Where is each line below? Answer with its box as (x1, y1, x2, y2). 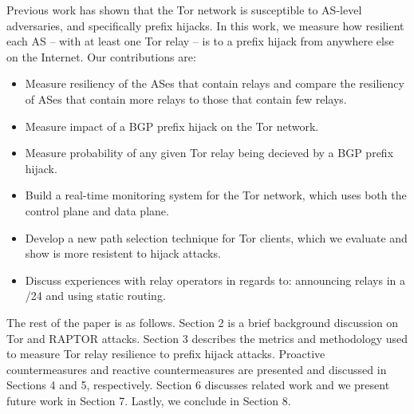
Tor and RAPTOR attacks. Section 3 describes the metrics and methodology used (6, 329, 408, 346)
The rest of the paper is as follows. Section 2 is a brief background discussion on (6, 313, 399, 330)
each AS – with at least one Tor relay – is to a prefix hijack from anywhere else (6, 33, 394, 49)
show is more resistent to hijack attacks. (25, 245, 221, 262)
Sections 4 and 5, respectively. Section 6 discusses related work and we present (6, 377, 390, 393)
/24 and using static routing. (25, 287, 166, 304)
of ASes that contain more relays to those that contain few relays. (25, 90, 347, 107)
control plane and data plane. (25, 202, 169, 219)
